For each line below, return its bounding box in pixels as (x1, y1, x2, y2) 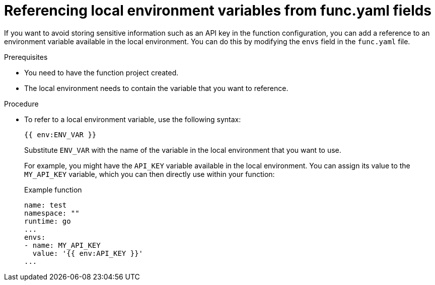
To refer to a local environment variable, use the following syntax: (24, 115, 241, 124)
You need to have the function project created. (24, 68, 179, 77)
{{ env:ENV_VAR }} (24, 130, 97, 139)
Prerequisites (4, 52, 48, 61)
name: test (24, 201, 67, 209)
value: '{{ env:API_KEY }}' (32, 249, 143, 257)
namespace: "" (24, 209, 80, 217)
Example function (24, 185, 82, 194)
